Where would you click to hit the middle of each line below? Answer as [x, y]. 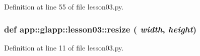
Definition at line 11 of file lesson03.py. [64, 47]
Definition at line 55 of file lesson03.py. [64, 6]
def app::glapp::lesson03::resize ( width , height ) [101, 29]
